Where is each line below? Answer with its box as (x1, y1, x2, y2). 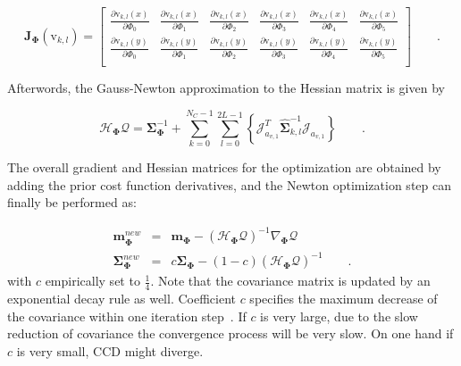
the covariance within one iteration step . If (7, 306, 247, 325)
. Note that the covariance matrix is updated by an (150, 271, 431, 290)
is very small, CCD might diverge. (16, 341, 204, 360)
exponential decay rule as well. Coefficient (7, 288, 236, 307)
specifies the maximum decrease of (249, 288, 438, 307)
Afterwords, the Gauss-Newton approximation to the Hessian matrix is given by (7, 78, 445, 96)
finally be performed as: (7, 193, 137, 212)
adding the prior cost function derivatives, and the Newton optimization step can (7, 175, 451, 194)
